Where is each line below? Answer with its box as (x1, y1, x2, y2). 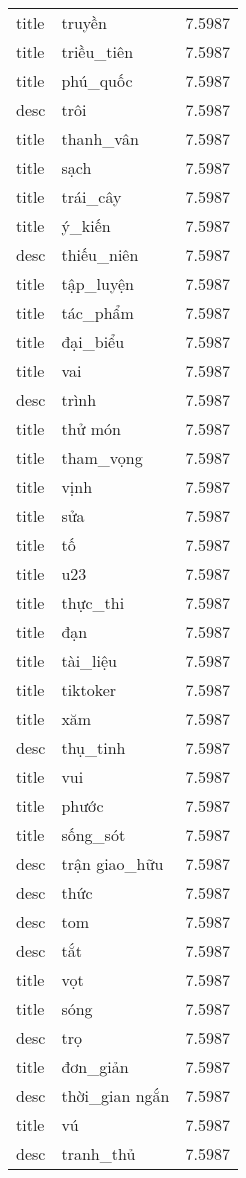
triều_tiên (61, 40, 134, 63)
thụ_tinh (61, 736, 126, 759)
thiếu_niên (61, 243, 139, 266)
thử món (61, 417, 121, 440)
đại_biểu (61, 330, 125, 353)
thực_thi (61, 591, 125, 614)
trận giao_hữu (61, 852, 164, 875)
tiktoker (61, 678, 117, 701)
